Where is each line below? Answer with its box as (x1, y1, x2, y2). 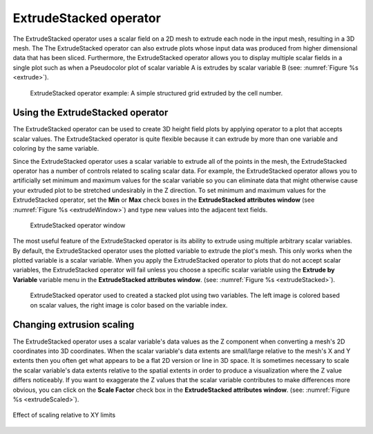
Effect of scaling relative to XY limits (12, 411, 116, 419)
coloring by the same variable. (12, 144, 99, 153)
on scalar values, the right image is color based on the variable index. (30, 301, 228, 309)
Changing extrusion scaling (12, 319, 135, 331)
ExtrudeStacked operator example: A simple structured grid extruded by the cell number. (30, 88, 283, 97)
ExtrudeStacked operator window (30, 221, 126, 229)
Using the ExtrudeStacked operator (12, 107, 169, 119)
